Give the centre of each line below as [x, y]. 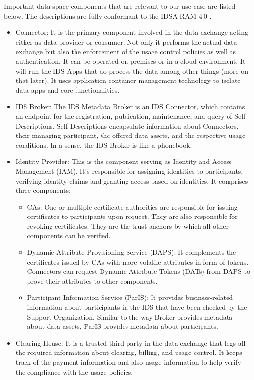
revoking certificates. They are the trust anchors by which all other [128, 226]
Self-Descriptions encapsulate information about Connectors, [148, 125]
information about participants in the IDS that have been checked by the [137, 307]
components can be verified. [69, 235]
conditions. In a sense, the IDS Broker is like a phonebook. [104, 145]
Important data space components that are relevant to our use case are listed [120, 6]
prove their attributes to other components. [92, 281]
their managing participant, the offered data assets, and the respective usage [130, 135]
